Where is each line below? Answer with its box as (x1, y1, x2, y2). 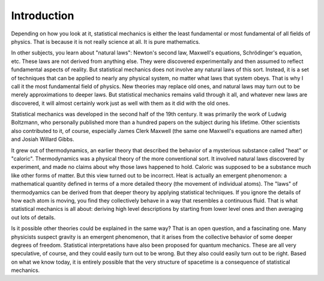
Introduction (11, 9, 74, 22)
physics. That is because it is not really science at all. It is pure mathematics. (11, 38, 200, 45)
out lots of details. (11, 213, 56, 221)
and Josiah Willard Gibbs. (11, 135, 74, 143)
